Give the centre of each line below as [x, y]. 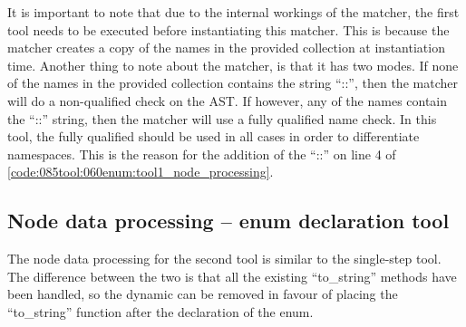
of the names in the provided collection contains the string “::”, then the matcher [233, 83]
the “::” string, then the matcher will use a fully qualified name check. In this [222, 118]
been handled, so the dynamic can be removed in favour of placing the [203, 294]
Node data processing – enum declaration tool [228, 221]
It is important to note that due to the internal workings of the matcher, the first [233, 12]
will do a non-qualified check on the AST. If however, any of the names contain [228, 100]
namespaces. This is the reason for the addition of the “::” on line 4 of [202, 154]
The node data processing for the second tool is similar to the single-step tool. [224, 259]
